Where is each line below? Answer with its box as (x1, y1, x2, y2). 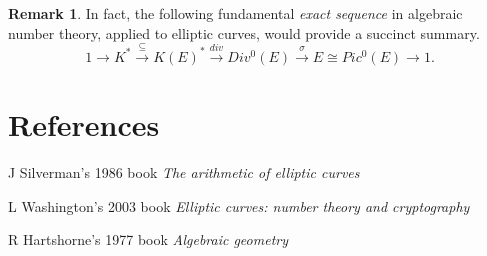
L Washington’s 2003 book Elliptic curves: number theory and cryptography (8, 195, 470, 216)
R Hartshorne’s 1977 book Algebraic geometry (8, 229, 288, 250)
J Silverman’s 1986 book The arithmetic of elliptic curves (8, 162, 360, 183)
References (8, 104, 160, 145)
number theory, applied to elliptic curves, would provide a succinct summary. (8, 22, 480, 43)
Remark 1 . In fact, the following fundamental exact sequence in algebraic (8, 3, 463, 23)
